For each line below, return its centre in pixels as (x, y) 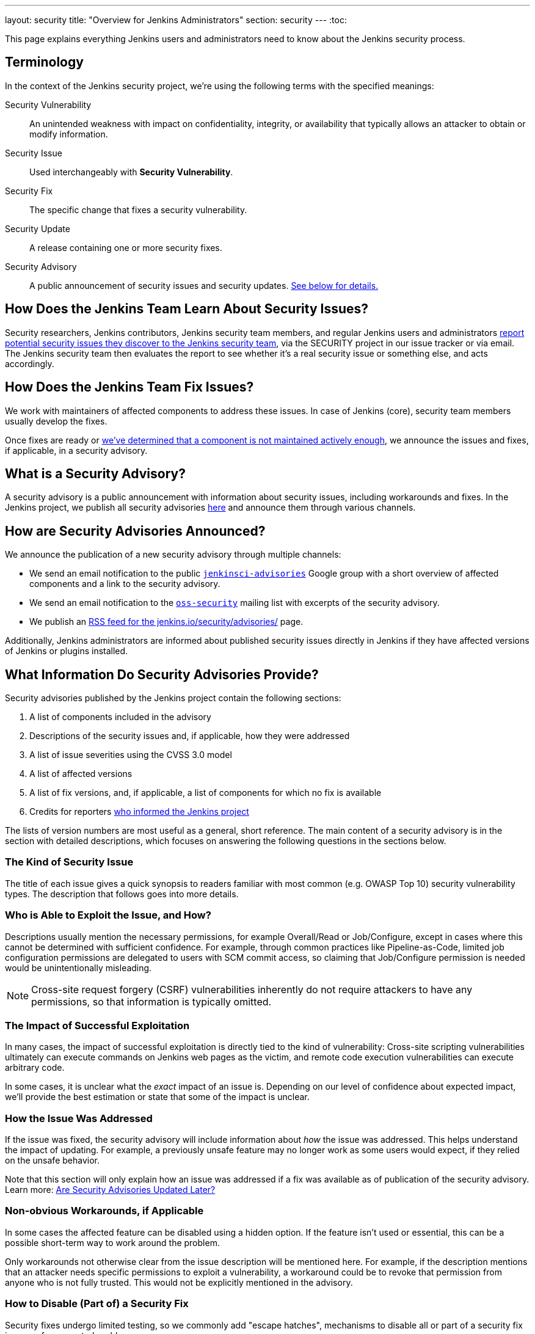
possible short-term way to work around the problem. (112, 1242)
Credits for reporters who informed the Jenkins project (139, 812)
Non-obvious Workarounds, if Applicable (104, 1211)
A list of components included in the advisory (120, 717)
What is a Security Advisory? (95, 473)
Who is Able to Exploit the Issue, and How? (108, 915)
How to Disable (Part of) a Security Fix (97, 1304)
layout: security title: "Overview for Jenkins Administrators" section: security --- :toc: (176, 20)
